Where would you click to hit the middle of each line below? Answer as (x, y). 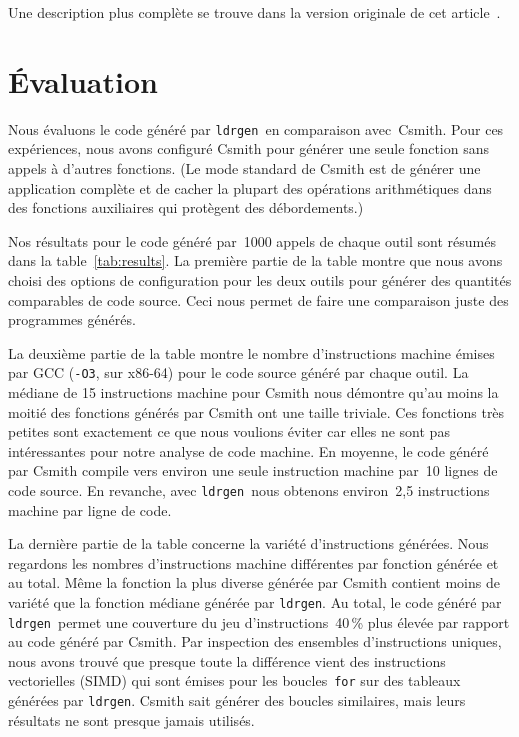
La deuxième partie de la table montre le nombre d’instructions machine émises (251, 352)
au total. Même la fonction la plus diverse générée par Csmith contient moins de (254, 582)
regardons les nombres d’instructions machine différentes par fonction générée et (253, 562)
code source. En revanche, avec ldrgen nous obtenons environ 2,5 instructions (249, 489)
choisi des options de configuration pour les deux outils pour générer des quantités (260, 279)
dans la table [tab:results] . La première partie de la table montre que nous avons (255, 260)
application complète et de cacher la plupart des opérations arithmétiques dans (250, 187)
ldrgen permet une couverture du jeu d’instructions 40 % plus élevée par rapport (259, 621)
